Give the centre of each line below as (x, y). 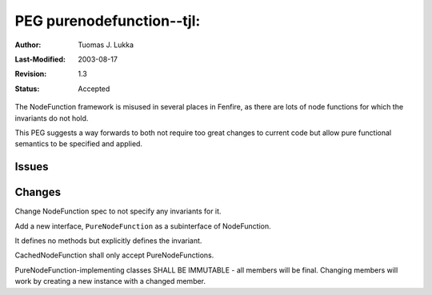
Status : (27, 89)
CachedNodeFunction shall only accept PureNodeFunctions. (114, 255)
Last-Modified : (40, 59)
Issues (32, 167)
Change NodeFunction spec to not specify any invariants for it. (118, 211)
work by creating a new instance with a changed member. (110, 281)
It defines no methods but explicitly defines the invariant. (108, 241)
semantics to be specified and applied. (79, 144)
